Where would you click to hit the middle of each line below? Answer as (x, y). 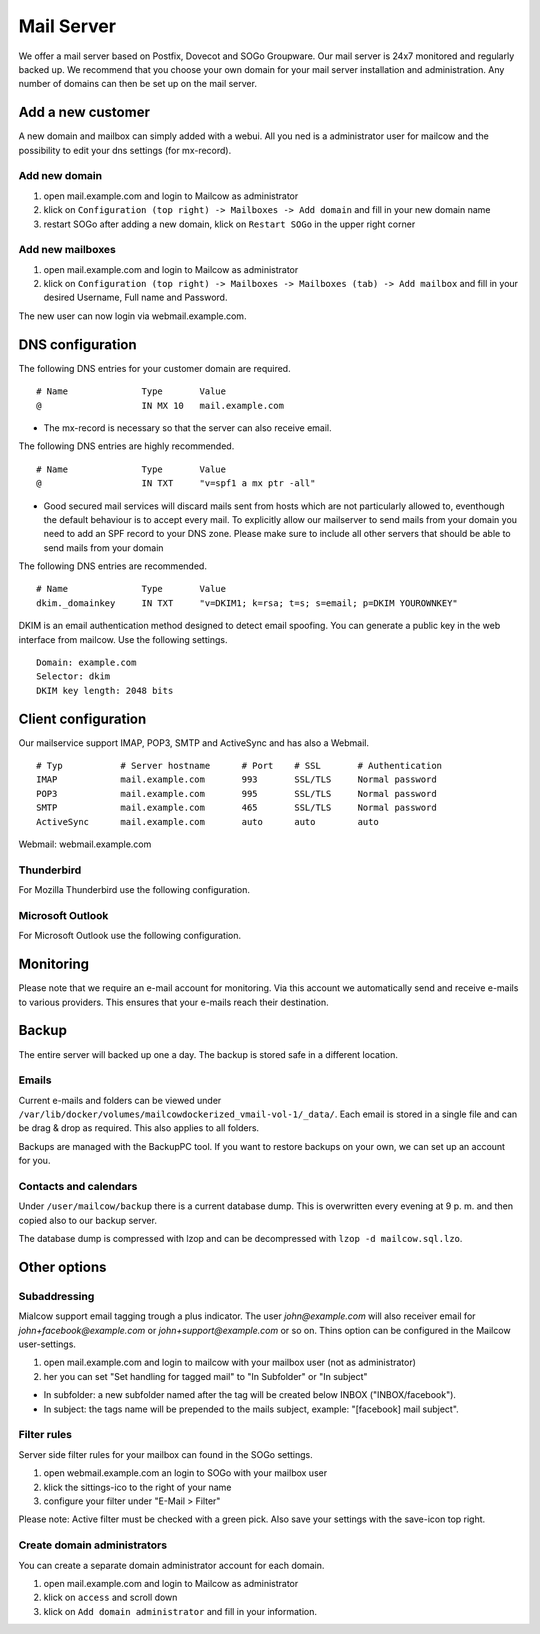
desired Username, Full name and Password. (135, 297)
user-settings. (47, 1344)
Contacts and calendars (78, 1186)
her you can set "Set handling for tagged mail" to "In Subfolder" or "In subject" (206, 1376)
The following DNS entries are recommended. (112, 566)
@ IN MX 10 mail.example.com (160, 405)
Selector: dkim (73, 676)
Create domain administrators (93, 1545)
